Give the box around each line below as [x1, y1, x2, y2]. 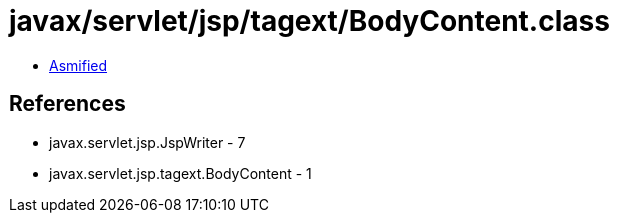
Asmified [49, 56, 108, 74]
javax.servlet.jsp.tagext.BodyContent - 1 [49, 164, 312, 182]
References [9, 91, 126, 117]
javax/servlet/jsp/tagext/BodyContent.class [9, 4, 610, 38]
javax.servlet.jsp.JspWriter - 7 [49, 133, 246, 151]
